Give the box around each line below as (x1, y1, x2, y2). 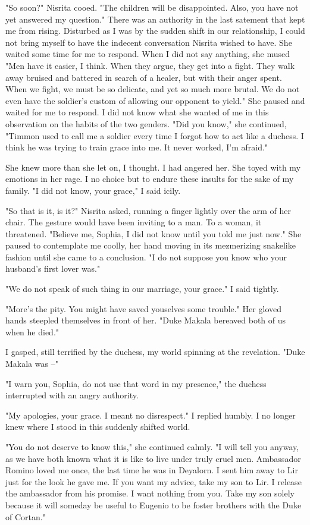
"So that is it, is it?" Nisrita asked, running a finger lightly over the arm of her (5, 204, 292, 216)
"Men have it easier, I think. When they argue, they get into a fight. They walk (5, 59, 295, 71)
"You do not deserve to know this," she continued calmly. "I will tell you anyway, (5, 441, 299, 452)
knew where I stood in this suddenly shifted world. (5, 420, 190, 433)
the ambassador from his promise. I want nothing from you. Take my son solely (5, 487, 295, 499)
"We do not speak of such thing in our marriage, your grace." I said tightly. (5, 282, 279, 295)
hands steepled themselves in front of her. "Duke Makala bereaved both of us (5, 314, 286, 326)
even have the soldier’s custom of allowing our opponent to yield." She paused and (5, 94, 305, 106)
